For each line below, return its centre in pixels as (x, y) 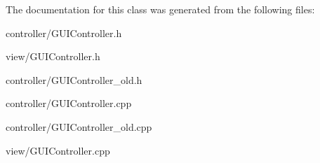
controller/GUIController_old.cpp (79, 126)
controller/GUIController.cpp (69, 103)
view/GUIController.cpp (58, 150)
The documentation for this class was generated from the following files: (160, 9)
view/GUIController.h (53, 56)
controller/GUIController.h (64, 33)
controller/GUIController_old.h (74, 79)
